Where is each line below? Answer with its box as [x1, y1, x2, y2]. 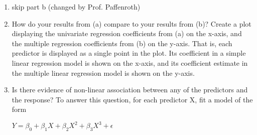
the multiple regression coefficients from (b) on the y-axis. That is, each [12, 38, 232, 48]
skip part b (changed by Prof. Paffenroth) [12, 2, 141, 12]
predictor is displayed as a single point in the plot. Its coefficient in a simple [12, 48, 246, 58]
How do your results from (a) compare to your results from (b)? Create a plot [12, 18, 251, 29]
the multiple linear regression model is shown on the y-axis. [12, 67, 195, 78]
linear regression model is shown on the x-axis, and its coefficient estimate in [12, 57, 248, 68]
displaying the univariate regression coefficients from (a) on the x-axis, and [12, 28, 242, 39]
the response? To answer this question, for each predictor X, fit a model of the [12, 94, 253, 104]
